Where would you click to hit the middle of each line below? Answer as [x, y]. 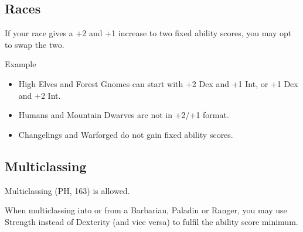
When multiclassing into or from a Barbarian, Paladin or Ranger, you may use [146, 210]
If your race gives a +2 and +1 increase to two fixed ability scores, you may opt [148, 33]
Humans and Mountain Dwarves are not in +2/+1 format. [124, 115]
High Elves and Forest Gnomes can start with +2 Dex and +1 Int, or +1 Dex [158, 83]
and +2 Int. [40, 95]
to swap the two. [35, 44]
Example [21, 64]
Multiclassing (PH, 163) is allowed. [67, 190]
